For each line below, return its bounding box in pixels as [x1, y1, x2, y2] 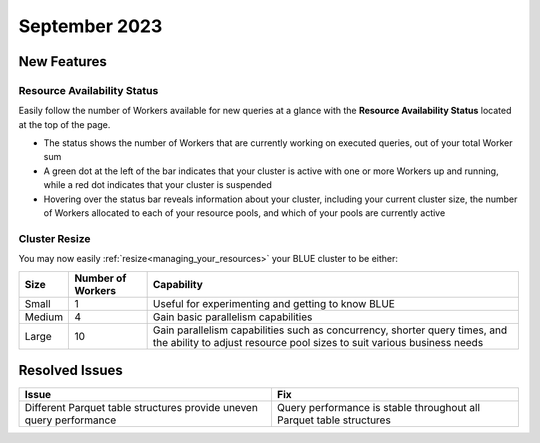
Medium [24, 310, 64, 324]
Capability [152, 277, 204, 291]
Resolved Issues [18, 362, 124, 379]
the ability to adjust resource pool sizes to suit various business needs [152, 335, 484, 349]
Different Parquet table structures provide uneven [24, 401, 259, 415]
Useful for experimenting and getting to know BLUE [152, 296, 395, 310]
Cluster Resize [18, 231, 91, 245]
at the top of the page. [18, 118, 111, 130]
